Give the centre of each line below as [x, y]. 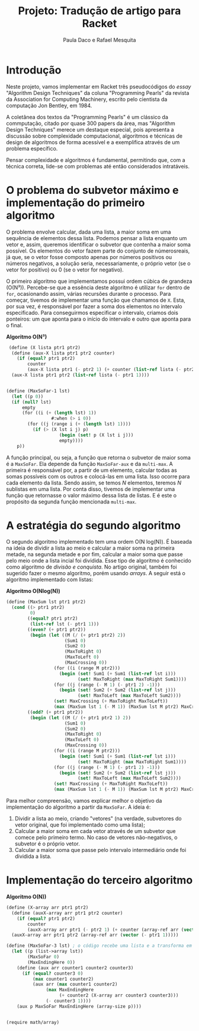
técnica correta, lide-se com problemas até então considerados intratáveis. [98, 166]
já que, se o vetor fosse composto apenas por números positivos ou [89, 257]
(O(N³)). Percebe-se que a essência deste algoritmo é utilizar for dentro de [98, 287]
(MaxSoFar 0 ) [44, 957]
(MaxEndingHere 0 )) [52, 962]
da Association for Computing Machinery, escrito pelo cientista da [87, 99]
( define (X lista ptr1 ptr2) [45, 347]
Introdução [34, 70]
